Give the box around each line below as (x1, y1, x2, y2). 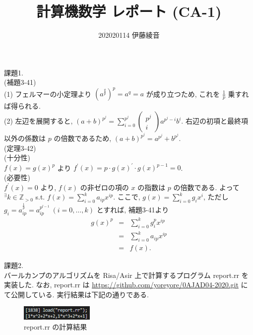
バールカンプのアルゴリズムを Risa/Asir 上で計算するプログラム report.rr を (4, 269, 249, 280)
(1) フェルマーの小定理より (4, 88, 92, 99)
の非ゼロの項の (80, 182, 129, 192)
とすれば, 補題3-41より (96, 204, 169, 214)
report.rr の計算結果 (24, 322, 87, 332)
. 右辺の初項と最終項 (181, 116, 248, 126)
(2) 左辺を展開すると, (4, 116, 73, 126)
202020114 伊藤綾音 (98, 30, 160, 40)
